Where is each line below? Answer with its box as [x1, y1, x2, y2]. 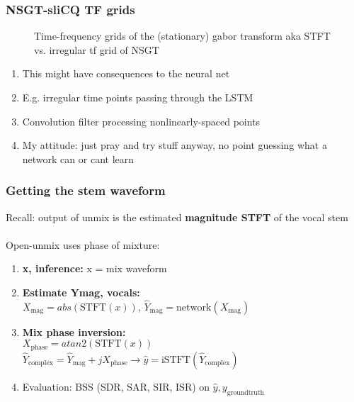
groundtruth [227, 389, 265, 396]
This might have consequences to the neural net [22, 66, 230, 81]
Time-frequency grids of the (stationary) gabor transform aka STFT [34, 28, 331, 43]
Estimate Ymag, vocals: [22, 284, 140, 299]
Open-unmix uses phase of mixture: [6, 237, 160, 252]
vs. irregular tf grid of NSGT [34, 42, 159, 57]
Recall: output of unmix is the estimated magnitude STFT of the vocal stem [6, 209, 348, 224]
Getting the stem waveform [6, 182, 166, 199]
